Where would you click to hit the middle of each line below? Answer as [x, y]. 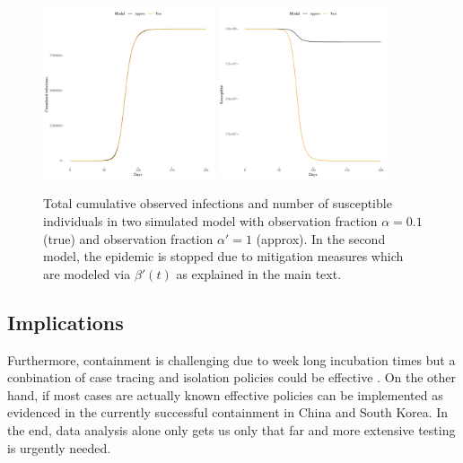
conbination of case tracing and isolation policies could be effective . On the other [232, 377]
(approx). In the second [321, 238]
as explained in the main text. [259, 273]
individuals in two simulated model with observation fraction [210, 220]
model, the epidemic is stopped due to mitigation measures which [223, 256]
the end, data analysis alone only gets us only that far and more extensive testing [231, 429]
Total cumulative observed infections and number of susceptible [218, 203]
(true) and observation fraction [128, 238]
